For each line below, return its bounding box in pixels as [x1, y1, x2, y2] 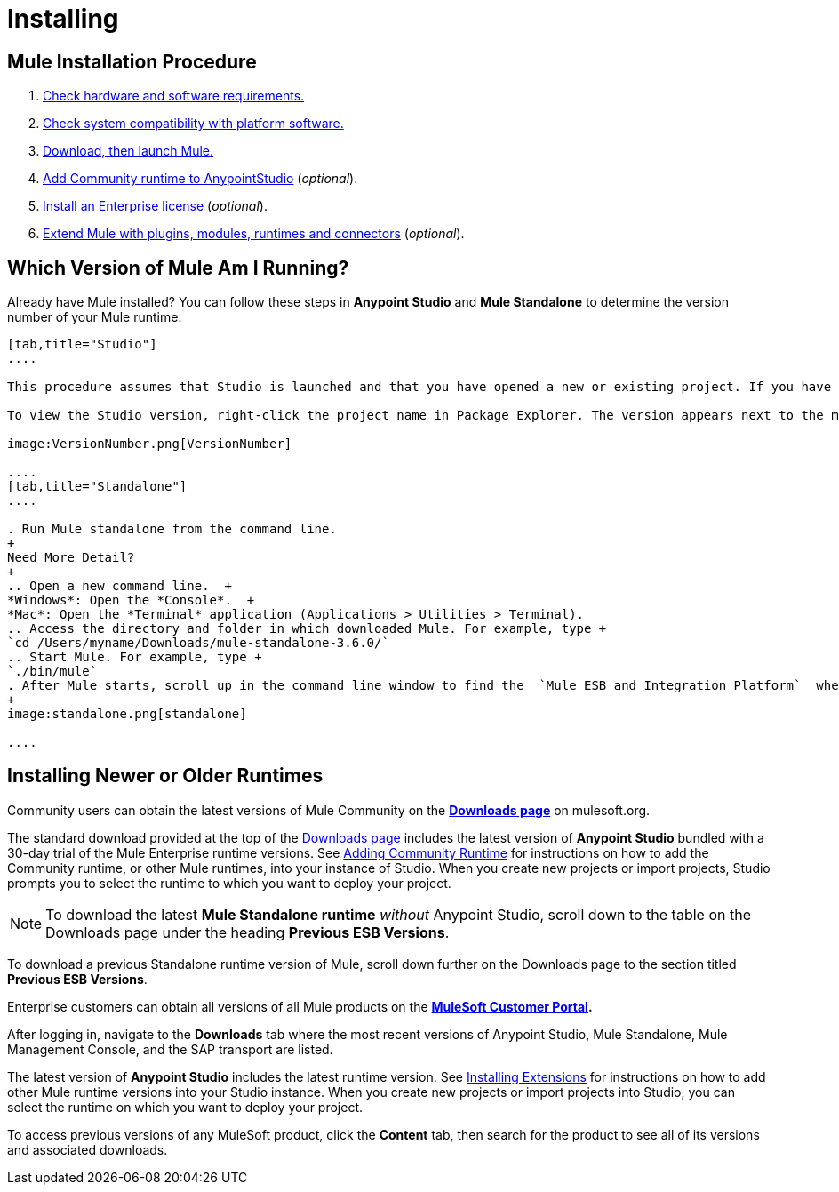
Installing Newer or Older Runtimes [7, 764, 324, 788]
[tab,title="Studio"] [7, 337, 157, 352]
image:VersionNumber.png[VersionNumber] [7, 436, 292, 452]
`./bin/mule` [7, 664, 98, 679]
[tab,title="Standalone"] [7, 479, 188, 494]
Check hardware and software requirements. [43, 88, 305, 104]
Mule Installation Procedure [7, 50, 257, 73]
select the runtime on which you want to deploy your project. [7, 1099, 364, 1115]
